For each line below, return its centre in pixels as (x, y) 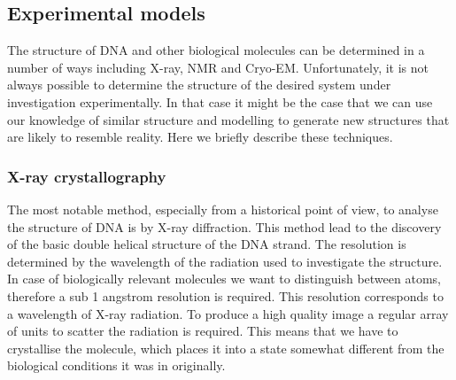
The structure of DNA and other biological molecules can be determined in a (216, 50)
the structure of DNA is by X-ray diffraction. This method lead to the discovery (224, 226)
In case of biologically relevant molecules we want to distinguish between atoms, (224, 279)
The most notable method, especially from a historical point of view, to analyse (223, 209)
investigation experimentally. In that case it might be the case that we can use (220, 101)
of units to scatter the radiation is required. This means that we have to (203, 331)
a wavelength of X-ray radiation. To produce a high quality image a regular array (228, 313)
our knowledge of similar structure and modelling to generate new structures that (228, 119)
